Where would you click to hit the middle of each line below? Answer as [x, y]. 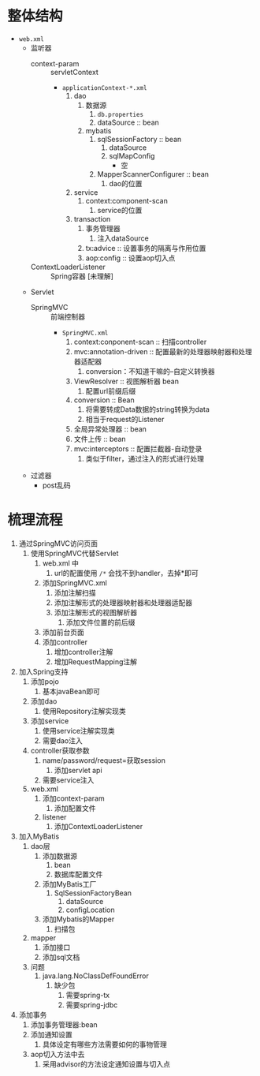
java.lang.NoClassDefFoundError [95, 976]
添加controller [65, 642]
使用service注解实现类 [78, 730]
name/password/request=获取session [104, 760]
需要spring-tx [88, 995]
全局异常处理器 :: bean [110, 429]
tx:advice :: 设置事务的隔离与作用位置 [146, 248]
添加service [50, 721]
